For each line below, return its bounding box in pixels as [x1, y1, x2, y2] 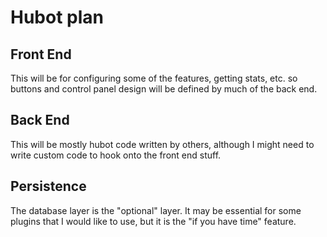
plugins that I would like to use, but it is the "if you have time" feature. [10, 215, 297, 227]
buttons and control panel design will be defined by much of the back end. [10, 83, 318, 95]
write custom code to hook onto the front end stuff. [10, 149, 222, 161]
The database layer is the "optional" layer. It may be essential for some [10, 204, 302, 216]
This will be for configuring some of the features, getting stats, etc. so [10, 72, 298, 84]
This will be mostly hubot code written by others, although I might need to [10, 138, 315, 150]
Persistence [10, 178, 87, 195]
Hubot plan [10, 6, 104, 29]
